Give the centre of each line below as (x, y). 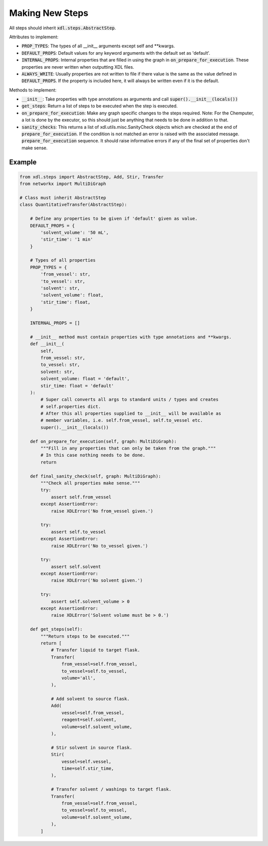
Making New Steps (49, 13)
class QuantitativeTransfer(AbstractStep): (73, 205)
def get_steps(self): (56, 629)
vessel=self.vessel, (86, 761)
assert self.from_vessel (81, 497)
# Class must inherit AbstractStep (63, 197)
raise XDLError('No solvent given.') (97, 580)
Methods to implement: (33, 90)
